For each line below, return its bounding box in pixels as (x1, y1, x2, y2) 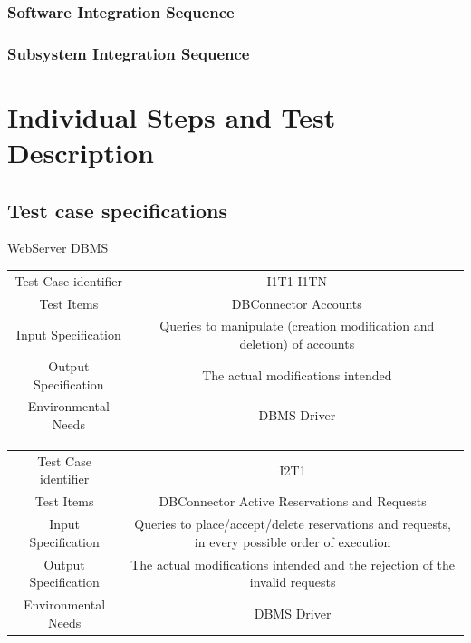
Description (7, 134, 155, 171)
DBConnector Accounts (231, 293, 362, 312)
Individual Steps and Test (7, 98, 336, 135)
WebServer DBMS (7, 238, 109, 257)
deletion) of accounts (239, 334, 355, 353)
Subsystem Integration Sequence (7, 42, 250, 64)
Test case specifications (7, 196, 228, 224)
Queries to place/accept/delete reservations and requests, (134, 514, 451, 533)
